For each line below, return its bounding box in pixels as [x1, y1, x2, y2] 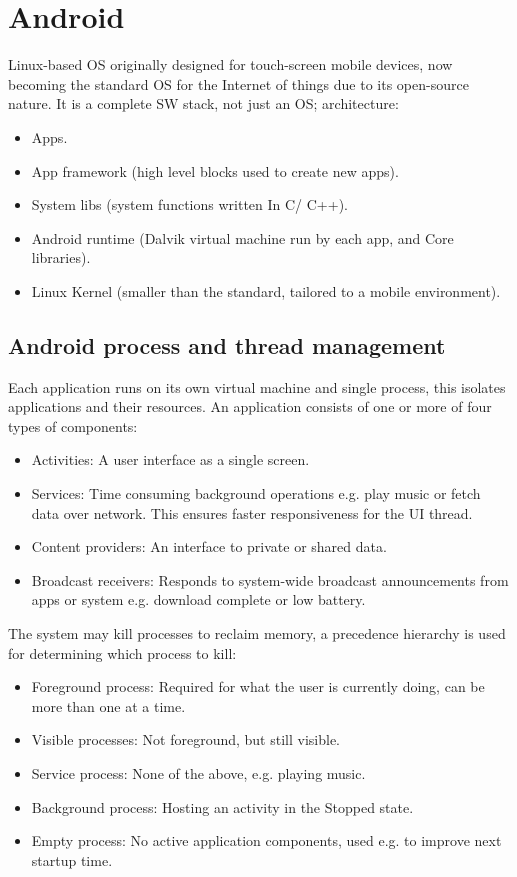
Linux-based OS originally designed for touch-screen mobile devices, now [8, 54, 453, 75]
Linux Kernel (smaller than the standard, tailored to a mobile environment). [31, 280, 501, 301]
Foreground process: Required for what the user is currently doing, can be [31, 676, 485, 697]
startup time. [31, 849, 113, 870]
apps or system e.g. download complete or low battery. [31, 589, 366, 610]
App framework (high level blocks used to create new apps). [31, 160, 399, 181]
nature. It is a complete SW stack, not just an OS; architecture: [8, 93, 399, 114]
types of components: [8, 415, 138, 436]
